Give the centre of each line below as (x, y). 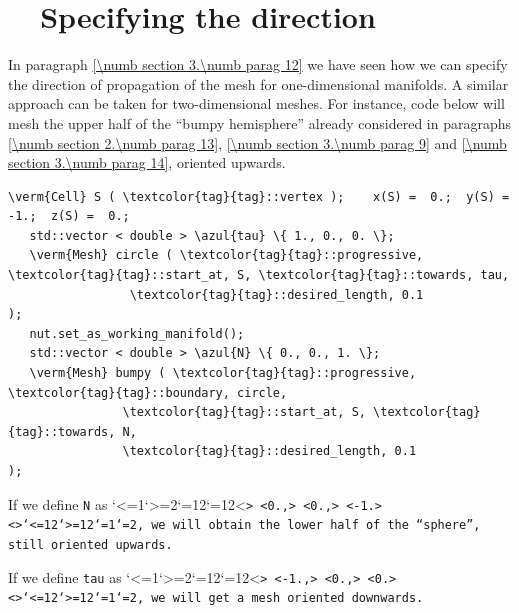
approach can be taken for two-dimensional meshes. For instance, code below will (256, 103)
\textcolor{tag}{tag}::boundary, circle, (148, 392)
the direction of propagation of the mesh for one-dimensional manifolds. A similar (258, 83)
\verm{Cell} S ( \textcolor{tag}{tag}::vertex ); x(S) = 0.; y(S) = (259, 196)
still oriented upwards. (90, 544)
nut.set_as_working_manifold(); (137, 333)
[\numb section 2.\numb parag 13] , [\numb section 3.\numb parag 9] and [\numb (257, 142)
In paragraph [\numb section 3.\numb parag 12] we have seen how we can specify (258, 64)
